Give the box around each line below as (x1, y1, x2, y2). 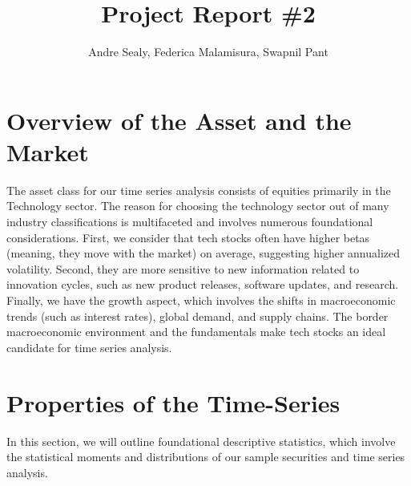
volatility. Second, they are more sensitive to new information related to (6, 260, 360, 277)
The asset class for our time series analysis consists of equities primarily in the (6, 181, 391, 198)
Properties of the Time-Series (6, 386, 340, 419)
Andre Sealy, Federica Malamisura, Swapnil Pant (88, 43, 328, 60)
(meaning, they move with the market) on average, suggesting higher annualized (6, 245, 401, 261)
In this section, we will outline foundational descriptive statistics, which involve (6, 432, 396, 449)
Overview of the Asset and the (6, 103, 352, 136)
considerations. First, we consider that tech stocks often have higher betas (6, 229, 370, 245)
